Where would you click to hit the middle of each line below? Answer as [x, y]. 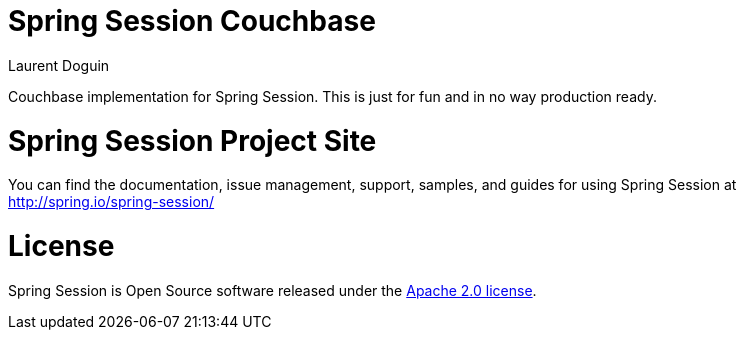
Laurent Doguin [59, 65]
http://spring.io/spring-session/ [111, 202]
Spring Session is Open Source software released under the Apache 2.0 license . [272, 290]
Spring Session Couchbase [192, 21]
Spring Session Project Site [192, 140]
